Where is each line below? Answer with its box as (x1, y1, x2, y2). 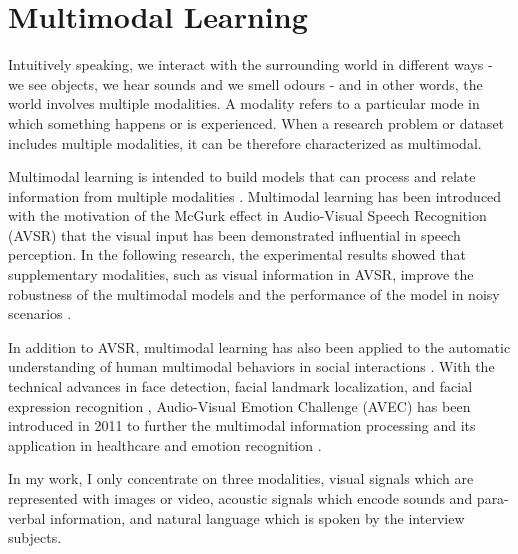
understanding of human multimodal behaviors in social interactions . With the (8, 356, 495, 377)
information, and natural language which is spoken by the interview (50, 507, 465, 528)
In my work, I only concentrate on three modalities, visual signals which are (8, 468, 474, 489)
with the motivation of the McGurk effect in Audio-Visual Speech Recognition (8, 205, 487, 226)
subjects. (8, 527, 62, 548)
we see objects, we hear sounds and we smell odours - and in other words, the (8, 73, 483, 94)
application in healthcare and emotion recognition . (8, 434, 322, 455)
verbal (8, 507, 46, 528)
